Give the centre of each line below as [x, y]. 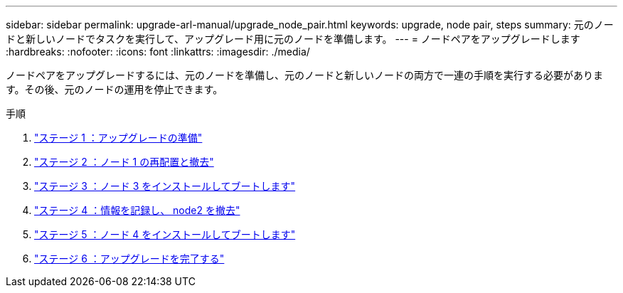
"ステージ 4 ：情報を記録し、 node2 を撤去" [137, 210]
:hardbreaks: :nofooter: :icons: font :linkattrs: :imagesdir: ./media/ [158, 52]
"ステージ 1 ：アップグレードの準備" [118, 138]
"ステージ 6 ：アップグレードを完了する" [129, 259]
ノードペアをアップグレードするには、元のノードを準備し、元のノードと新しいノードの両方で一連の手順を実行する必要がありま [304, 75]
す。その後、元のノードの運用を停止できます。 [115, 89]
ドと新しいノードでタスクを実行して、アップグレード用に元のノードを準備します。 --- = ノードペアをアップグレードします [293, 39]
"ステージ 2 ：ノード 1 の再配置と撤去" [124, 162]
